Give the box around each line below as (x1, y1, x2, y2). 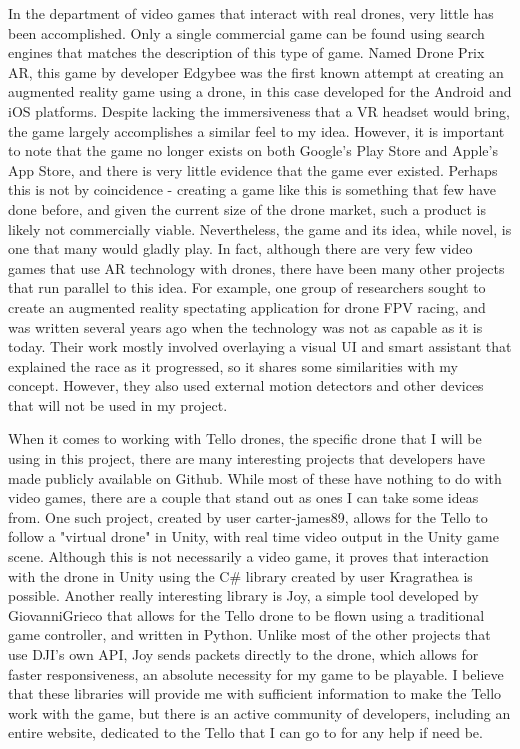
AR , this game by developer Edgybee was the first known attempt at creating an (8, 61, 504, 82)
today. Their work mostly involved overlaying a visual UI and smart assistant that (8, 336, 512, 357)
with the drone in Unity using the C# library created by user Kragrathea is (8, 565, 473, 586)
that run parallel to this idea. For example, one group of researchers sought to (8, 277, 486, 298)
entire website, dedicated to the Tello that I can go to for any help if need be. (8, 722, 483, 743)
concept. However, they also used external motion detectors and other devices (8, 375, 484, 396)
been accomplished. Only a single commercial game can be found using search (8, 22, 485, 43)
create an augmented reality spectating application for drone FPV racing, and (8, 296, 486, 317)
